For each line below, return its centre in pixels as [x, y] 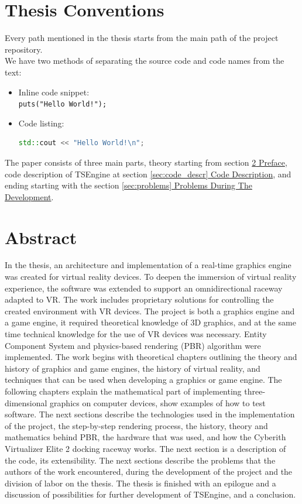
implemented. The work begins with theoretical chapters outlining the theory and [151, 357]
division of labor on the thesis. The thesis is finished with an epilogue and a [140, 483]
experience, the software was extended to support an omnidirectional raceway [144, 288]
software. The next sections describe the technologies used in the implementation [150, 414]
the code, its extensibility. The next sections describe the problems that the [140, 460]
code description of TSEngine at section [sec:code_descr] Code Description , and [148, 174]
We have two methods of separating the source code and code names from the [145, 61]
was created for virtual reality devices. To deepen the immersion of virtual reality [151, 277]
